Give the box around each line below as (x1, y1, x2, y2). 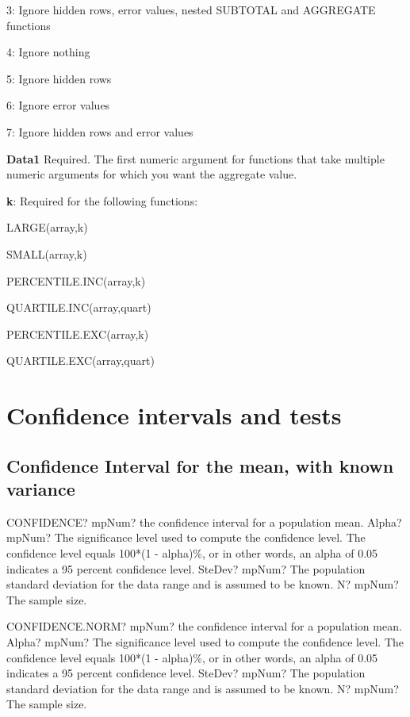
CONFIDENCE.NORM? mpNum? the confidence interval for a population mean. (6, 618, 402, 635)
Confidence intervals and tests (6, 399, 342, 431)
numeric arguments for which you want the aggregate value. (6, 166, 297, 182)
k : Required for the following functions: (6, 192, 198, 209)
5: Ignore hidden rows (6, 70, 112, 86)
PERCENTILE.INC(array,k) (6, 272, 146, 289)
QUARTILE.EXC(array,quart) (6, 352, 155, 369)
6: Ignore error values (6, 97, 110, 113)
